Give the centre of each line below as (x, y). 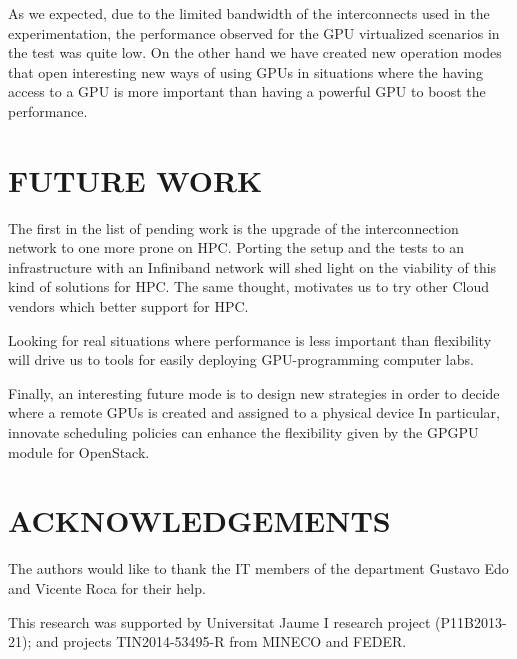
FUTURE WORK (135, 179)
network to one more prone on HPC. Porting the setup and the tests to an (236, 247)
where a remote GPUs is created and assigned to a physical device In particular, (254, 412)
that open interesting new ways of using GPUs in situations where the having (245, 71)
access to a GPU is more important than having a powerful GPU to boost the (247, 91)
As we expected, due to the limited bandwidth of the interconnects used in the (249, 13)
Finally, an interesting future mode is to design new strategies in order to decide (254, 392)
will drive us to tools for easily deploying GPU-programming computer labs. (241, 359)
